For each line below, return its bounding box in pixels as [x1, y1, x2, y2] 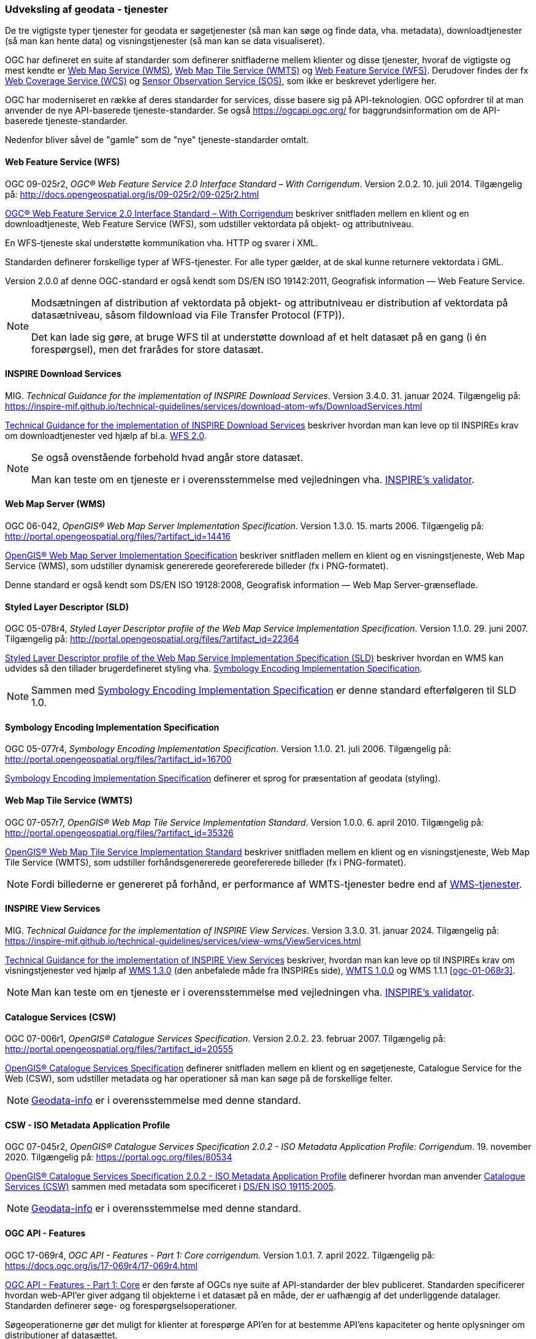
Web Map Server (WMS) [5, 499, 105, 510]
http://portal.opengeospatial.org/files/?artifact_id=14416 [5, 531, 231, 542]
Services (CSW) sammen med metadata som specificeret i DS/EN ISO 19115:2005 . [5, 1181, 336, 1192]
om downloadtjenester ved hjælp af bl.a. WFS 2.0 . [5, 430, 207, 441]
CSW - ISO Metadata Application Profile [5, 1119, 170, 1130]
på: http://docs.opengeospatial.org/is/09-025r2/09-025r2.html [5, 188, 259, 200]
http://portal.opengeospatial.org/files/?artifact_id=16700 [5, 754, 232, 765]
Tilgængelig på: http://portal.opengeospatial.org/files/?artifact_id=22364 [5, 634, 299, 645]
